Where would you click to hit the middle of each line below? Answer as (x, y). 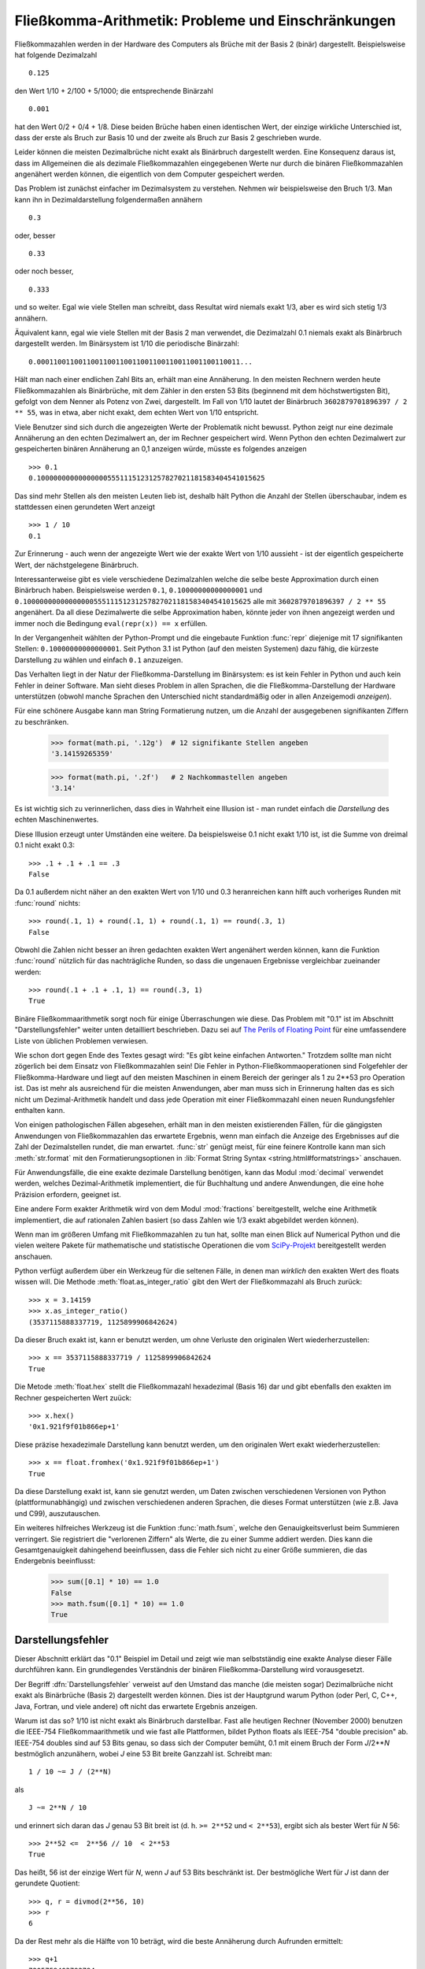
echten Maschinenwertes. (57, 820)
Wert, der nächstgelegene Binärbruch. (77, 565)
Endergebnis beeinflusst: (55, 1561)
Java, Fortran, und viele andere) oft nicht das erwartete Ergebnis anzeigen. (136, 1706)
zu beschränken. (42, 721)
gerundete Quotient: (47, 1883)
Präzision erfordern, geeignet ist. (68, 1194)
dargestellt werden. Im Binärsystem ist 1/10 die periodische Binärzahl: (127, 343)
